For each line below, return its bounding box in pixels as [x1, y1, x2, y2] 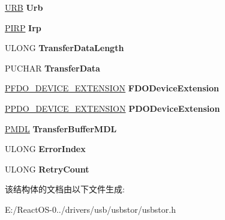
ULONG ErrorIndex [5, 142, 86, 155]
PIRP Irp [5, 21, 41, 34]
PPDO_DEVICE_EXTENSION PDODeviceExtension [5, 102, 220, 114]
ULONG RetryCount [5, 162, 89, 175]
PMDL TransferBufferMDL [5, 122, 117, 135]
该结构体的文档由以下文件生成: [5, 183, 125, 195]
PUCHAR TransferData [5, 61, 100, 74]
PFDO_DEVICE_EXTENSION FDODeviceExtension [5, 82, 220, 94]
